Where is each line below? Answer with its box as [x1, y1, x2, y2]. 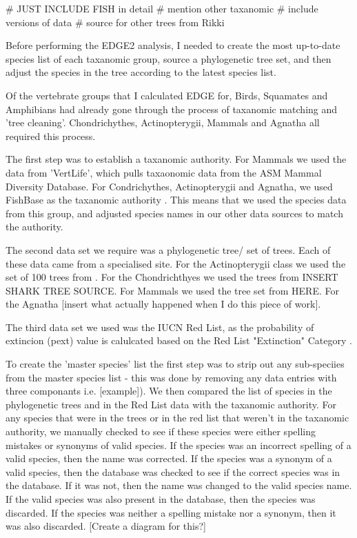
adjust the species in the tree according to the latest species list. [6, 65, 276, 79]
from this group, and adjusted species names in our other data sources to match [6, 206, 343, 220]
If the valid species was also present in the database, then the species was [6, 492, 316, 506]
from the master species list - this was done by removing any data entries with [6, 370, 337, 384]
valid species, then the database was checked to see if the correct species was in [6, 464, 340, 479]
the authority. [6, 219, 63, 234]
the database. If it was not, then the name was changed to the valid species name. [6, 478, 352, 492]
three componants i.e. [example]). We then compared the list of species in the [6, 383, 332, 398]
